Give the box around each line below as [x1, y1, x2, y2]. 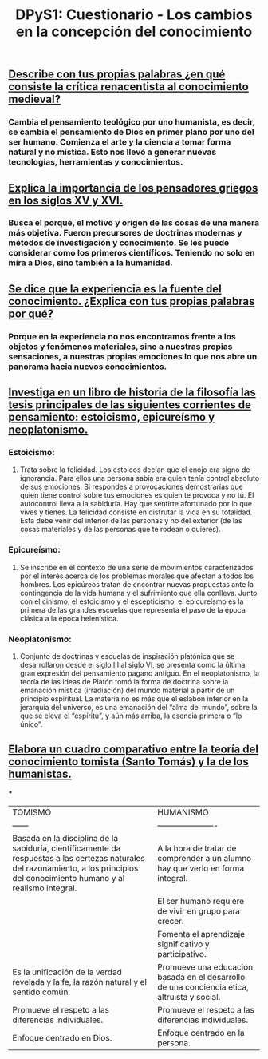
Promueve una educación [157, 961, 254, 972]
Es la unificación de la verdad [12, 966, 122, 978]
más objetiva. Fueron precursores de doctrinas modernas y [8, 228, 242, 239]
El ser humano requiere [157, 895, 245, 906]
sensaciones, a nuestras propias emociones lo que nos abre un [8, 351, 258, 362]
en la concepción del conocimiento [15, 22, 253, 41]
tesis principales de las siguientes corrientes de [8, 398, 251, 412]
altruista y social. [157, 991, 221, 1002]
